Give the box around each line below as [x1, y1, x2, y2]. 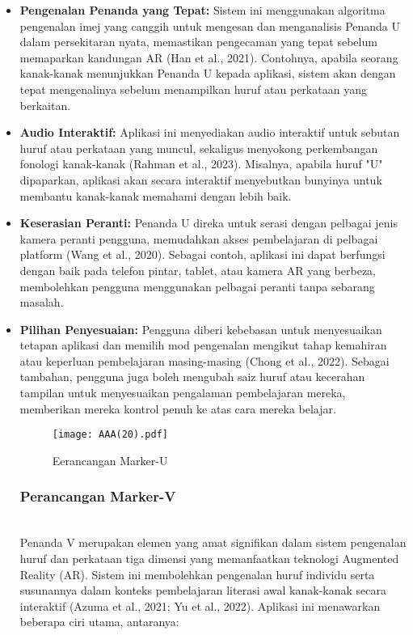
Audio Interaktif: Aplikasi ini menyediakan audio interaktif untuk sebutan [19, 124, 400, 141]
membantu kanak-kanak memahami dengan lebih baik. [19, 187, 292, 204]
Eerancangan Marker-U [52, 451, 168, 468]
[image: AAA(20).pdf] [52, 429, 168, 441]
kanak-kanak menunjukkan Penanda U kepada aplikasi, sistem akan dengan [19, 65, 396, 82]
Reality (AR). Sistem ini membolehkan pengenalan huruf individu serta [19, 565, 375, 582]
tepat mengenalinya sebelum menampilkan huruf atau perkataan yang [19, 80, 367, 97]
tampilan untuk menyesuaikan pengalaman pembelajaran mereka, [19, 384, 346, 401]
